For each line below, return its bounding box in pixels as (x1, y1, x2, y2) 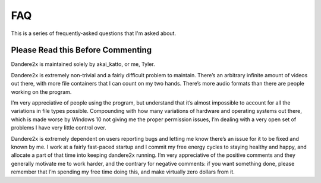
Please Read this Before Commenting (11, 45, 152, 55)
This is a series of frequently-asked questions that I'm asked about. (11, 30, 177, 37)
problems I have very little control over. (11, 124, 106, 131)
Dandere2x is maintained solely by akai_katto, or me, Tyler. (11, 61, 156, 68)
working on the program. (11, 88, 72, 95)
